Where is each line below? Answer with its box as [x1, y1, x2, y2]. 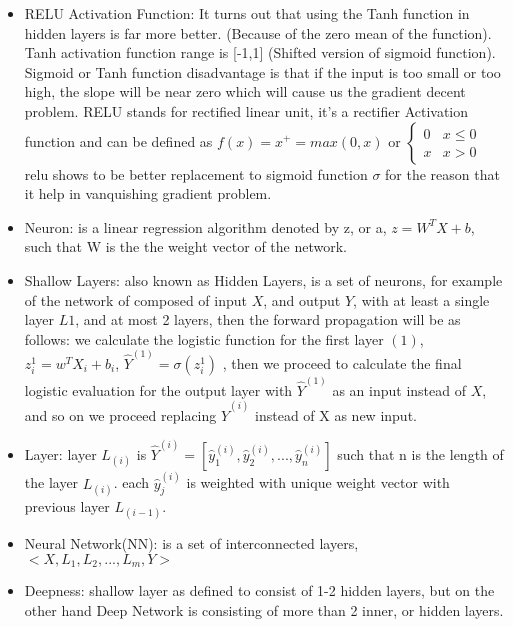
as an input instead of [332, 379, 466, 400]
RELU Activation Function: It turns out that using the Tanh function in [24, 3, 470, 23]
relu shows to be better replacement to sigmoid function [24, 163, 368, 184]
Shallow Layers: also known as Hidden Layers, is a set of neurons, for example [24, 269, 503, 290]
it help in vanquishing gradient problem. [24, 183, 272, 204]
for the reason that [385, 163, 500, 184]
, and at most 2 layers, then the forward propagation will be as [75, 309, 461, 330]
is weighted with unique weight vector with [186, 472, 450, 493]
